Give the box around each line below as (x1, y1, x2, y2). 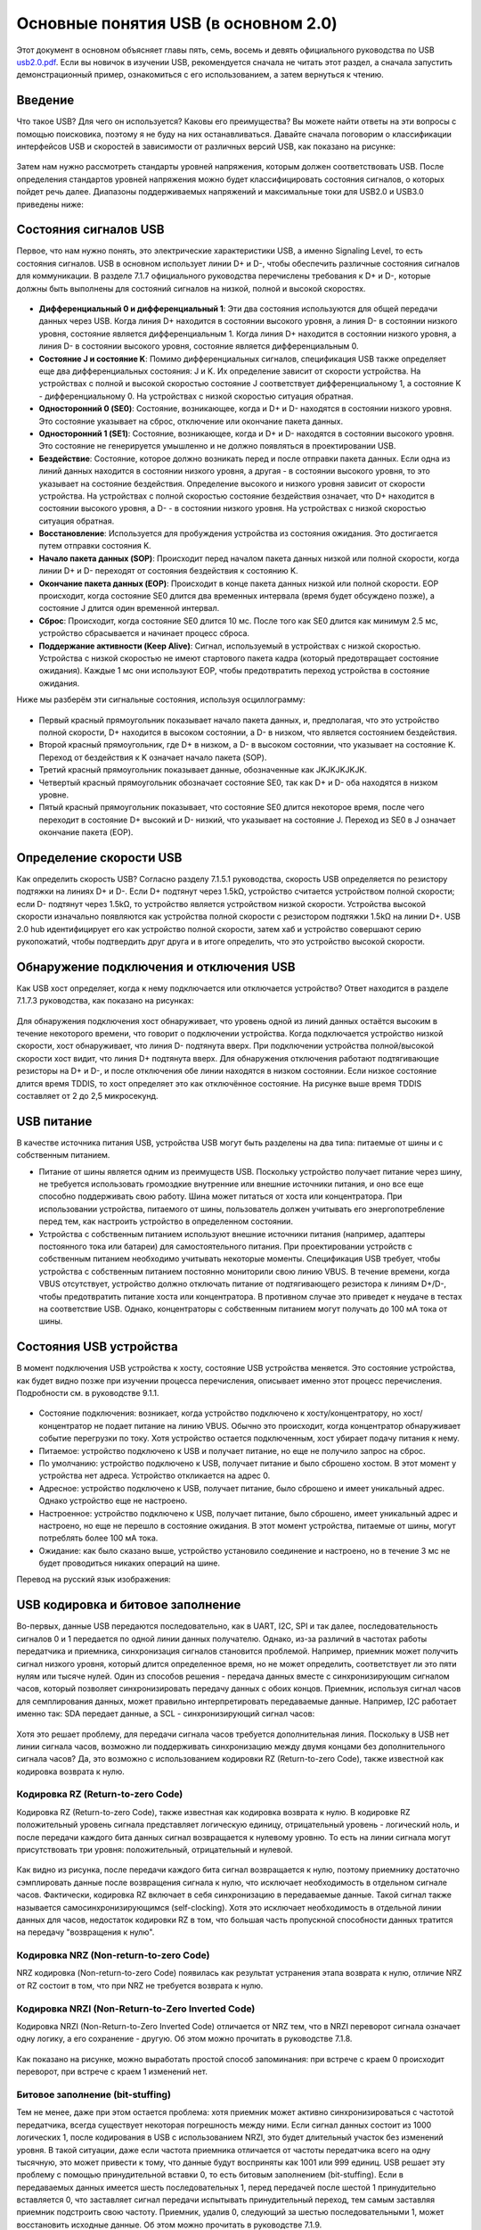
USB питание (16, 1113, 93, 1128)
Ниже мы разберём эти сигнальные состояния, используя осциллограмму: (16, 694, 306, 705)
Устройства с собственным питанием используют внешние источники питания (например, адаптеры (38, 1228, 426, 1239)
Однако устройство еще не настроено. (38, 1495, 188, 1507)
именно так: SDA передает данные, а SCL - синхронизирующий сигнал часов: (16, 1708, 315, 1719)
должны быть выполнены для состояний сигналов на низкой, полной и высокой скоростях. (16, 283, 366, 293)
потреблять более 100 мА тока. (38, 1532, 159, 1543)
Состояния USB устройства (16, 1339, 178, 1355)
